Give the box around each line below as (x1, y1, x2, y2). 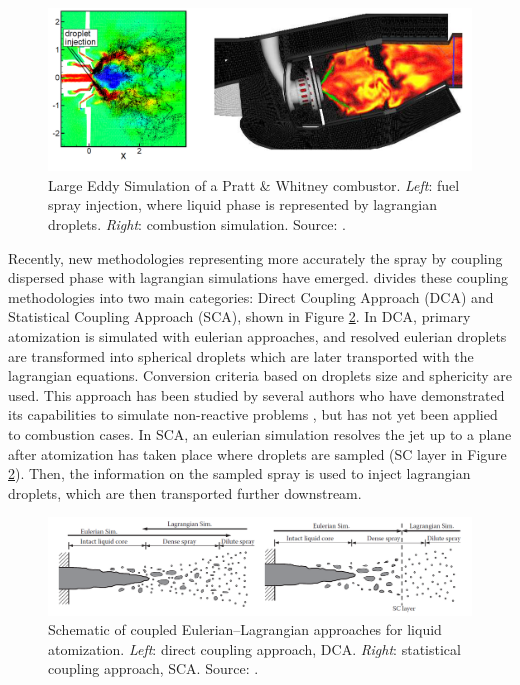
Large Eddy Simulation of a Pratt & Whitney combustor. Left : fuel (48, 174, 460, 195)
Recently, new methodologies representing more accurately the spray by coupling (8, 247, 503, 268)
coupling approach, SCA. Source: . (48, 658, 259, 679)
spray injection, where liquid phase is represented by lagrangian (48, 194, 438, 215)
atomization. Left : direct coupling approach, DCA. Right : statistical (48, 638, 461, 659)
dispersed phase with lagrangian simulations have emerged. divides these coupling (8, 267, 508, 288)
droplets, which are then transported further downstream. (8, 482, 362, 503)
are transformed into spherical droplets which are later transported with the (8, 345, 474, 366)
